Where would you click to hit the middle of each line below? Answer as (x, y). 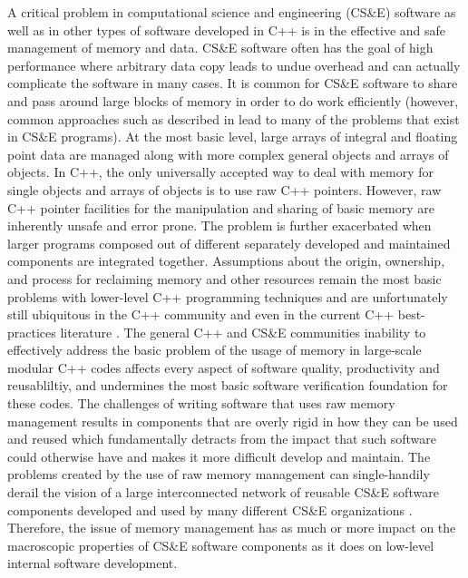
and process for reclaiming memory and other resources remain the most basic (224, 278)
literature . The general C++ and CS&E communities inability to (243, 332)
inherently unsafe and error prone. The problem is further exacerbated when (219, 225)
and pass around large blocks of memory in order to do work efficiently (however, (233, 100)
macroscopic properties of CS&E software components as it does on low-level (221, 545)
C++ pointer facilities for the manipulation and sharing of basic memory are (221, 207)
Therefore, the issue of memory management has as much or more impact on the (232, 528)
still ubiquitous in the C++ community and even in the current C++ (201, 314)
